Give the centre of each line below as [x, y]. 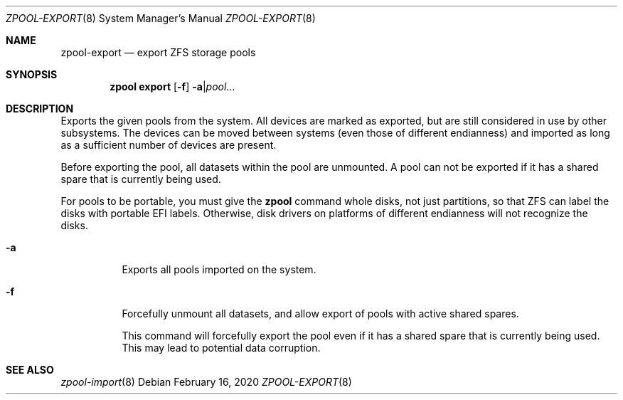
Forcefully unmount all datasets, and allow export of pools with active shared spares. [320, 314]
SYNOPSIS [32, 74]
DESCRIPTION [40, 109]
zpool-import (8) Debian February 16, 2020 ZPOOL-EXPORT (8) [206, 382]
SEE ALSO [30, 370]
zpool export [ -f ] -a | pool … [172, 86]
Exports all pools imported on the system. [219, 269]
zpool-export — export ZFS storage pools [158, 52]
